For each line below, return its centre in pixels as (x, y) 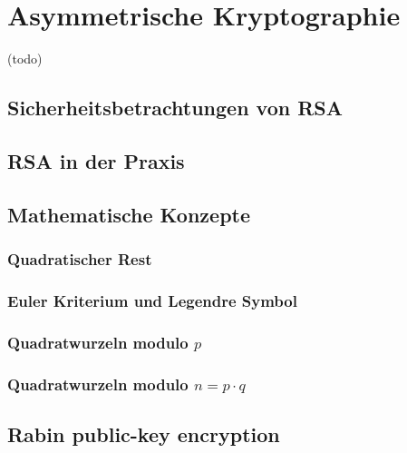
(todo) (25, 59)
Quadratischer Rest (80, 258)
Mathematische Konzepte (129, 214)
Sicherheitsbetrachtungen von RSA (175, 108)
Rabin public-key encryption (144, 433)
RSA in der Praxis (96, 160)
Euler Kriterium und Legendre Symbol (152, 300)
